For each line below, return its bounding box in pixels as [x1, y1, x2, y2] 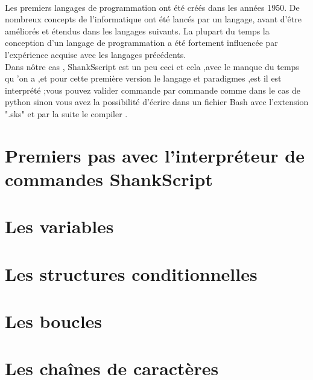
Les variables [5, 214, 114, 239]
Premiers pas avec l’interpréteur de [5, 143, 305, 167]
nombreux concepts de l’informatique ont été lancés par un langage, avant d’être [5, 13, 302, 25]
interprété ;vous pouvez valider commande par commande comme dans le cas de [5, 83, 300, 96]
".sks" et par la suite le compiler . [5, 107, 128, 120]
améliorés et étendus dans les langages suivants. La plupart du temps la [5, 24, 270, 37]
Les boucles [5, 309, 103, 333]
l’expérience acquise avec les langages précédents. [5, 48, 186, 60]
